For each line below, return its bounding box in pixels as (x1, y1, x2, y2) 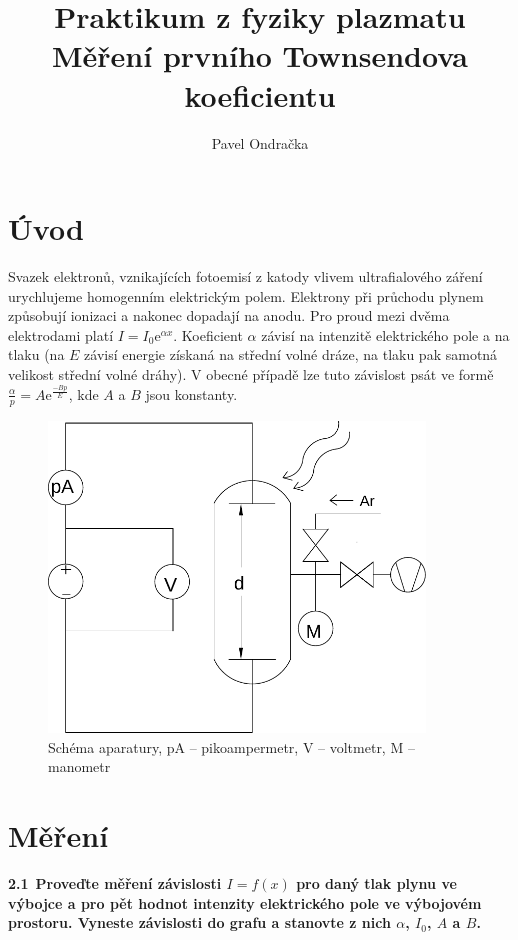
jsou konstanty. (145, 383, 238, 404)
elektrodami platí (8, 324, 114, 345)
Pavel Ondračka (211, 132, 309, 153)
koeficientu (184, 74, 336, 115)
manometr (48, 756, 111, 777)
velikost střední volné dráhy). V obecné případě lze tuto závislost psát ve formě (8, 364, 494, 384)
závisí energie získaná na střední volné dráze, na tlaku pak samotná (84, 344, 498, 365)
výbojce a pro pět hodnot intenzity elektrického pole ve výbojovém (8, 892, 482, 913)
